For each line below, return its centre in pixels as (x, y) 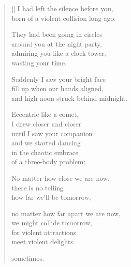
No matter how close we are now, (60, 178)
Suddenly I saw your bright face (58, 79)
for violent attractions (44, 232)
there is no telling (37, 187)
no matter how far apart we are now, (66, 213)
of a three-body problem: (48, 162)
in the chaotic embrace (45, 152)
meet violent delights (42, 242)
